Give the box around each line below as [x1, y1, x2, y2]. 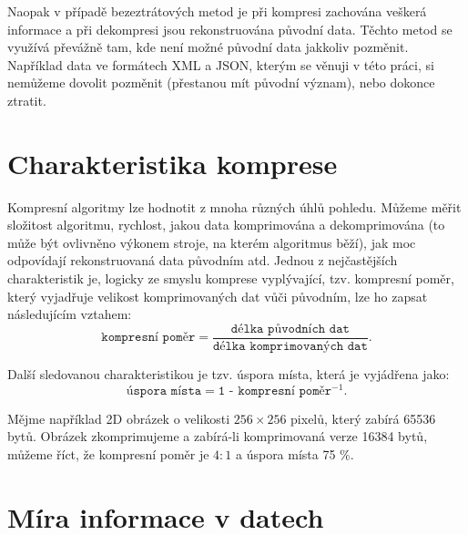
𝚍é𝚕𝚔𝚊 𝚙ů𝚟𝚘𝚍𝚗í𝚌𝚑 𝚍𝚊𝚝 [230, 322, 350, 335]
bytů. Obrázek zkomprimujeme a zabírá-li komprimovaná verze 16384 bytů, [7, 427, 428, 446]
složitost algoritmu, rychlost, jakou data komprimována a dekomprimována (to [7, 215, 445, 234]
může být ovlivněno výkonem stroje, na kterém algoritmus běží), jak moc [7, 232, 416, 252]
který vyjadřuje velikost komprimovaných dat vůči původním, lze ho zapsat [7, 286, 428, 305]
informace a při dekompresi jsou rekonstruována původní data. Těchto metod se [7, 19, 453, 38]
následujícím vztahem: [7, 304, 132, 324]
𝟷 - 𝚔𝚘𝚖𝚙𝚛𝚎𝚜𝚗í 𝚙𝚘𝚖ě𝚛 [218, 384, 332, 397]
